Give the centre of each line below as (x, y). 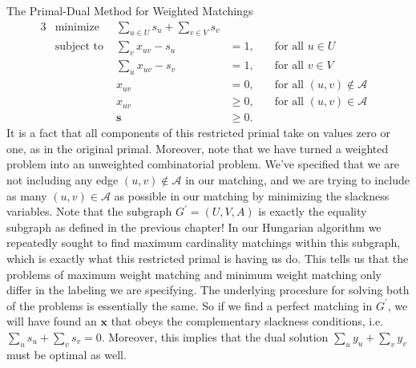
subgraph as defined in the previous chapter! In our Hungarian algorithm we (194, 226)
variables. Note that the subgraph (89, 211)
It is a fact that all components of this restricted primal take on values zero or (198, 133)
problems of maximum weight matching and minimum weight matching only (194, 274)
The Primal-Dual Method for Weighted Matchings (130, 10)
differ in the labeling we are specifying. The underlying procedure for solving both (208, 290)
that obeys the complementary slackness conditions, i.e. (247, 321)
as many (27, 195)
